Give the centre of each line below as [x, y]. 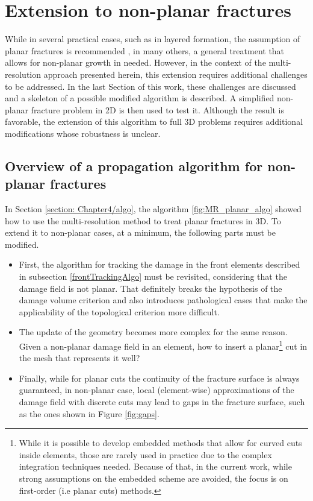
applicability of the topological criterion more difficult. [119, 311]
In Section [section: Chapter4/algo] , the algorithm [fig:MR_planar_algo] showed [153, 209]
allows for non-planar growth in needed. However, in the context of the [135, 62]
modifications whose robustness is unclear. [83, 133]
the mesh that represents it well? [79, 358]
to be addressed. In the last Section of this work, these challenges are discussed [150, 86]
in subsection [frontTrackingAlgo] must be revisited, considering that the [153, 276]
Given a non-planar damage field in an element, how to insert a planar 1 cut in [163, 345]
